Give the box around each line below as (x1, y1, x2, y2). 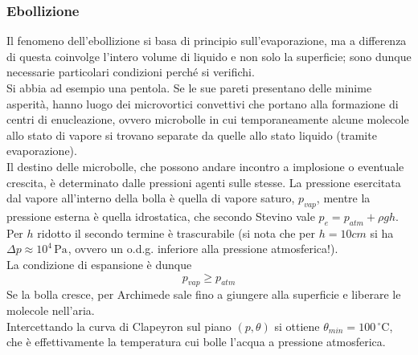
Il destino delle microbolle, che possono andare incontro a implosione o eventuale (6, 157, 404, 174)
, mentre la (316, 190, 371, 206)
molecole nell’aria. (6, 301, 95, 318)
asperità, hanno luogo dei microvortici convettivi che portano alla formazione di (6, 95, 399, 112)
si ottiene (274, 317, 320, 334)
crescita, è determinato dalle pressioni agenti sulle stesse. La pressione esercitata (6, 173, 401, 190)
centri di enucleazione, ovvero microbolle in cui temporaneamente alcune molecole (6, 111, 409, 128)
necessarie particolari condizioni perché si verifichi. (6, 63, 255, 80)
